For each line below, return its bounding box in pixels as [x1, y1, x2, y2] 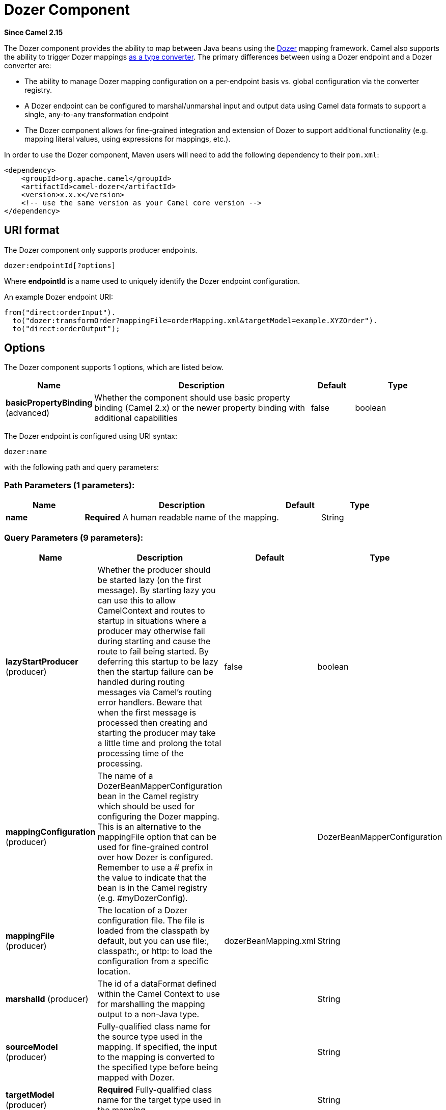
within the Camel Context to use [97, 988, 220, 999]
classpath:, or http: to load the [97, 945, 212, 956]
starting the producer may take [97, 727, 216, 738]
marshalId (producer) [6, 993, 89, 1004]
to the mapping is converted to [97, 1051, 215, 1062]
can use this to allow [97, 595, 176, 605]
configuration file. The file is [97, 915, 205, 926]
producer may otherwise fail [97, 625, 205, 636]
